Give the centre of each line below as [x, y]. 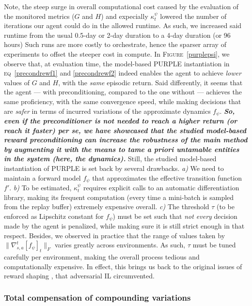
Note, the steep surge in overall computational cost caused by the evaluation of [121, 6]
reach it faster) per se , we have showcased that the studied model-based [125, 130]
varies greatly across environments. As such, [120, 245]
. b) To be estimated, [40, 187]
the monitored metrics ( [39, 16]
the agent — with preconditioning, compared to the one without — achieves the [123, 92]
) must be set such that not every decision [175, 216]
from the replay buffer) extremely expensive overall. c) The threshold [107, 207]
